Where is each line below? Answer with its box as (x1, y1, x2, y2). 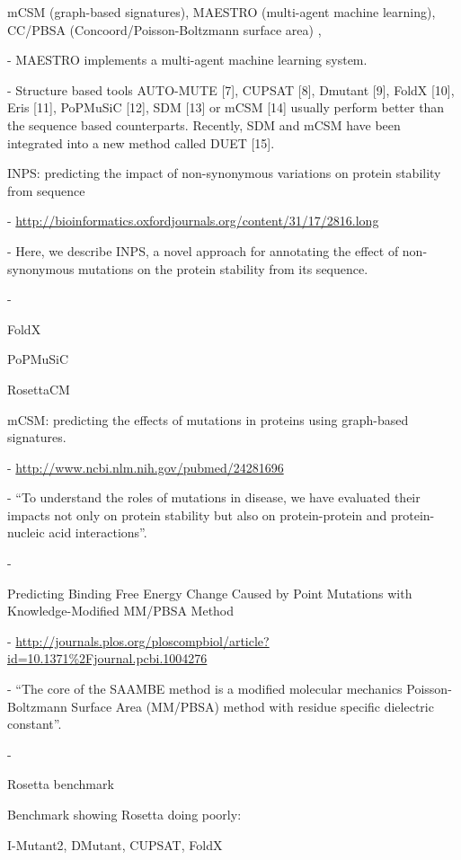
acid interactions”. (49, 523, 147, 542)
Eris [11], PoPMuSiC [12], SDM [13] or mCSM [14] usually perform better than (7, 98, 445, 117)
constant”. (7, 714, 62, 733)
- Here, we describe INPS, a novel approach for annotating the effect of (7, 241, 399, 260)
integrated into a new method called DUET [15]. (7, 133, 275, 152)
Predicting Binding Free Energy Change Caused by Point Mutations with (7, 583, 412, 602)
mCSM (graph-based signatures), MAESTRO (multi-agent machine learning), (7, 3, 436, 21)
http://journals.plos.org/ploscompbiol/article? (15, 631, 270, 650)
